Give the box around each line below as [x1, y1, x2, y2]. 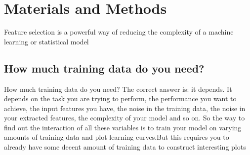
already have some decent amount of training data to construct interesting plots [4, 142, 246, 152]
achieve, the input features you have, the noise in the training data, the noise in [4, 103, 246, 113]
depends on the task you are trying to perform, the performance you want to [4, 93, 237, 104]
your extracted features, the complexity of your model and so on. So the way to [4, 113, 245, 123]
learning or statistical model [4, 36, 89, 46]
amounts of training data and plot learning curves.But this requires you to [4, 132, 229, 142]
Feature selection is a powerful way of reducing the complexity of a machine [4, 27, 234, 37]
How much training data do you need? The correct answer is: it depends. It [4, 83, 232, 94]
